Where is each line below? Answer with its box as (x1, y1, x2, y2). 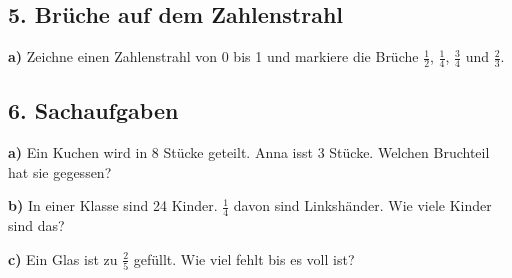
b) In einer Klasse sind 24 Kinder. (8, 195, 218, 216)
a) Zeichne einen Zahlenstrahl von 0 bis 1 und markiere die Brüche (8, 46, 419, 67)
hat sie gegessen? (8, 161, 112, 182)
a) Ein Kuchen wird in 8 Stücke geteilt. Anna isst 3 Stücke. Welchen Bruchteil (8, 142, 490, 163)
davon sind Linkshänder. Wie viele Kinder (233, 195, 492, 216)
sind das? (8, 215, 65, 236)
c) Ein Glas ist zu (8, 248, 118, 269)
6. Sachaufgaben (8, 95, 179, 126)
